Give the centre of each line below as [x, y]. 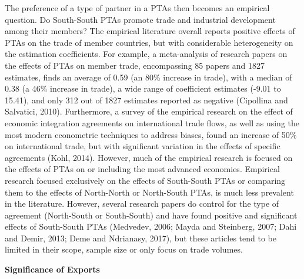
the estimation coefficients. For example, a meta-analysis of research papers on [146, 54]
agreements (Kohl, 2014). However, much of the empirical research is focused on [149, 157]
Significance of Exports [52, 269]
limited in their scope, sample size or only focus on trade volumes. [124, 249]
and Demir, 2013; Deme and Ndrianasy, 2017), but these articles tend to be [141, 238]
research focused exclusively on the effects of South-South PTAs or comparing [145, 180]
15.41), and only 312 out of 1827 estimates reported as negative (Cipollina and [146, 100]
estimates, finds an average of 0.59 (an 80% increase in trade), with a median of [148, 77]
